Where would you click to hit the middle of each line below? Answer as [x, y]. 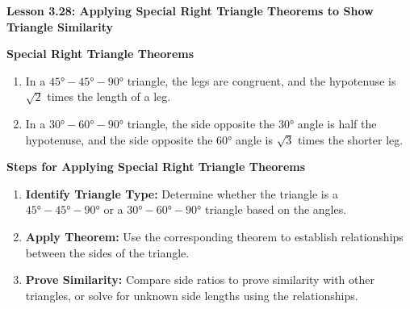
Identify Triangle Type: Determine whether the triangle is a [182, 193]
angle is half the [337, 123]
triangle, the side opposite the [201, 123]
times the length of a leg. [109, 96]
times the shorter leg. [351, 139]
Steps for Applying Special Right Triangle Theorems [156, 167]
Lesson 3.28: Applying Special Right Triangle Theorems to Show [190, 10]
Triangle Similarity [60, 26]
